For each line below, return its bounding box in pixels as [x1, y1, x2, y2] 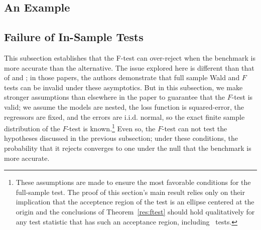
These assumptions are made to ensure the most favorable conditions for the [16, 177, 251, 187]
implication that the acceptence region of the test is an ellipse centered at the [16, 196, 254, 207]
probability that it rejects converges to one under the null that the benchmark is [4, 142, 251, 153]
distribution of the [4, 123, 60, 133]
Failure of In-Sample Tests [4, 29, 144, 45]
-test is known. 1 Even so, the [67, 122, 156, 133]
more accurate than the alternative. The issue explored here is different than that [4, 62, 254, 73]
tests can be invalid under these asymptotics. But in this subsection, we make [4, 82, 243, 92]
